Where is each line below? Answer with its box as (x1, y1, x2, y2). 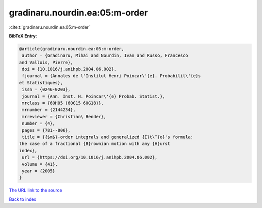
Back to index (9, 196, 36, 202)
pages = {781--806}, (22, 128, 71, 133)
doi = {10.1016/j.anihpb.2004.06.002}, (22, 66, 116, 72)
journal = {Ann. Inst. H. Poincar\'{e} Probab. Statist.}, (22, 94, 165, 99)
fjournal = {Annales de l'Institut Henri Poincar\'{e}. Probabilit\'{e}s (22, 73, 201, 79)
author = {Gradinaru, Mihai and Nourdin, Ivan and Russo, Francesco (22, 53, 188, 58)
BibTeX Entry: (9, 33, 37, 39)
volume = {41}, (22, 161, 58, 167)
